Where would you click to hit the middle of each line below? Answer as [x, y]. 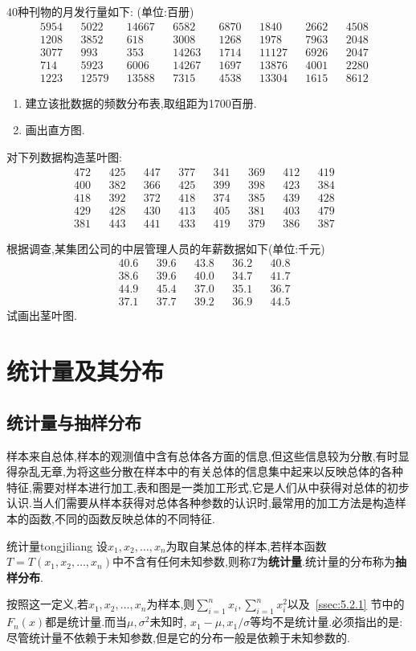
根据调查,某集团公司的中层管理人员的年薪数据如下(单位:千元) [166, 248]
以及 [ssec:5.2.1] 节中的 [346, 604]
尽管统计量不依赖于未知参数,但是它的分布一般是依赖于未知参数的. [178, 637]
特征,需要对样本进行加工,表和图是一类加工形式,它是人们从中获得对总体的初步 [208, 487]
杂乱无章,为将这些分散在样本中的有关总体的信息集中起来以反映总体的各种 [210, 471]
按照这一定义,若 [47, 604]
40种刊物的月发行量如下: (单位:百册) [100, 11]
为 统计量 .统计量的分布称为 [326, 561]
